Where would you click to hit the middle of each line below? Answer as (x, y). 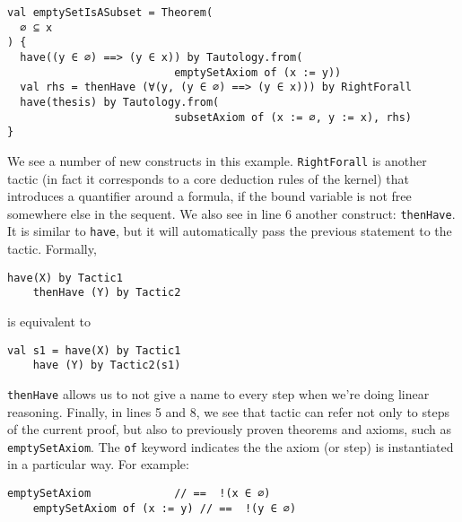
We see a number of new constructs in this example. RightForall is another (217, 160)
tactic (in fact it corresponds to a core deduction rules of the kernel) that (209, 178)
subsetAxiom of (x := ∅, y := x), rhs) (293, 117)
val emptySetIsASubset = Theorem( (110, 13)
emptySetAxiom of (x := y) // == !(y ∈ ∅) (165, 508)
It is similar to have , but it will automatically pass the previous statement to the (230, 231)
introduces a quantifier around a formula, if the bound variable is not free (209, 196)
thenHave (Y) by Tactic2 (107, 293)
